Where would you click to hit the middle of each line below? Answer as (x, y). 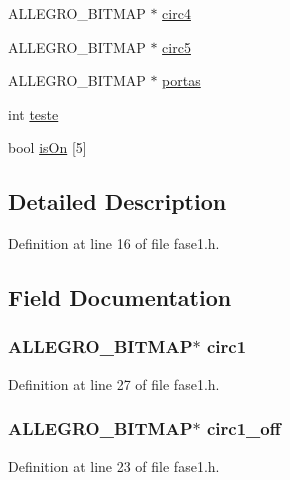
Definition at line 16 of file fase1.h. (114, 243)
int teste (33, 113)
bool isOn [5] (47, 147)
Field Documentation (120, 297)
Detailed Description (117, 201)
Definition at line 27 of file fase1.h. (114, 383)
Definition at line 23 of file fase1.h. (114, 465)
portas (181, 80)
